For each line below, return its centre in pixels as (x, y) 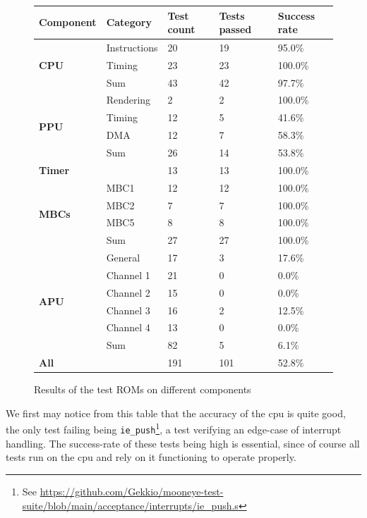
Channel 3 (128, 310)
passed (235, 29)
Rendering (128, 100)
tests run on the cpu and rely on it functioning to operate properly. (151, 457)
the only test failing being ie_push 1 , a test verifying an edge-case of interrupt (174, 428)
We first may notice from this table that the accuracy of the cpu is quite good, (176, 413)
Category (129, 22)
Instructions (132, 47)
